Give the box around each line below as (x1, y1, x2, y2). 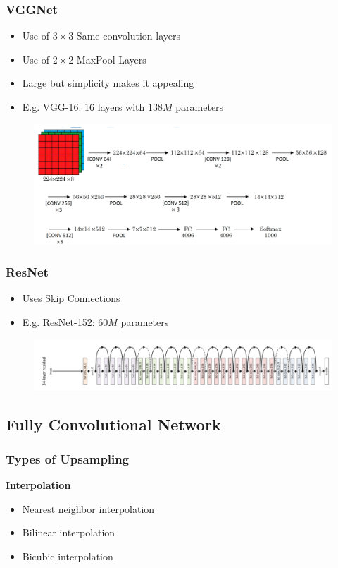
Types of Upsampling (6, 449, 130, 467)
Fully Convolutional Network (6, 413, 221, 435)
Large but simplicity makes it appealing (22, 75, 194, 90)
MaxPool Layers (76, 52, 146, 66)
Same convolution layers (76, 28, 180, 43)
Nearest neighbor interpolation (22, 501, 155, 516)
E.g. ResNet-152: (22, 315, 95, 329)
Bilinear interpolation (22, 525, 115, 540)
